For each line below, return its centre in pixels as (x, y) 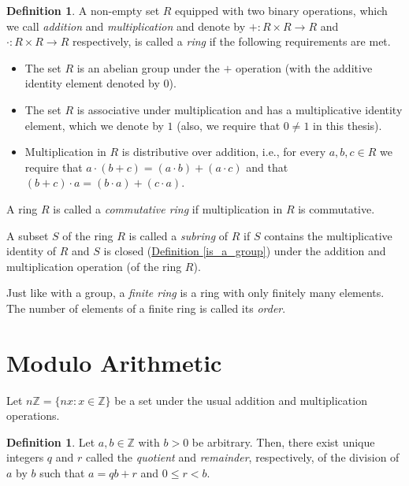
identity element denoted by (92, 83)
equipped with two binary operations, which (281, 10)
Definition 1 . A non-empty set (83, 10)
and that (267, 167)
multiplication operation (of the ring (94, 266)
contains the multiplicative (328, 235)
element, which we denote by (94, 125)
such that (62, 473)
